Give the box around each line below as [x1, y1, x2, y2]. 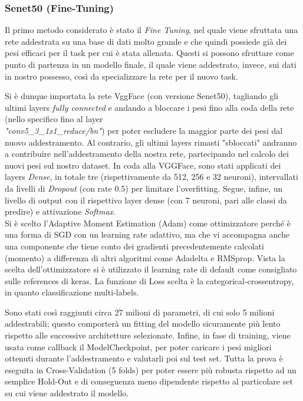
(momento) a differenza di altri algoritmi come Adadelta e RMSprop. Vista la [5, 251, 285, 264]
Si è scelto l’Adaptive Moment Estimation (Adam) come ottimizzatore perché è [5, 216, 291, 229]
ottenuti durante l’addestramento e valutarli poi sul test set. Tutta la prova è [5, 352, 283, 364]
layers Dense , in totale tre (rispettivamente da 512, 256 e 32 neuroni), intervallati [5, 170, 298, 183]
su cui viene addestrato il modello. [5, 387, 129, 399]
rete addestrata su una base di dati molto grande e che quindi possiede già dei [5, 35, 287, 47]
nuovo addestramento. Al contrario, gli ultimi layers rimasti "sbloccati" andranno [5, 136, 297, 148]
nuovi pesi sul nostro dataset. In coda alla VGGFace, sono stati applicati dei [5, 159, 281, 171]
